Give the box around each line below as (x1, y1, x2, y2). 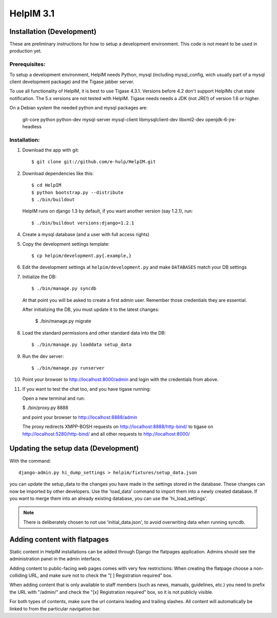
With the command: (9, 457, 51, 464)
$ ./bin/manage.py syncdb (31, 285, 97, 292)
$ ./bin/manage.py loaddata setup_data (31, 342, 132, 347)
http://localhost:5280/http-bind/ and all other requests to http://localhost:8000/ (22, 431, 190, 437)
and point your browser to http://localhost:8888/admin (22, 414, 138, 420)
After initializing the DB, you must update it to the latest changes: (22, 306, 160, 313)
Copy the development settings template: (22, 241, 110, 247)
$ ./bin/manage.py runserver (31, 365, 105, 371)
